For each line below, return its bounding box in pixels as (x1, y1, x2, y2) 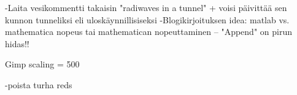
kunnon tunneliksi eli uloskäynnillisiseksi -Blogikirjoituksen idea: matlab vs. (5, 13, 290, 26)
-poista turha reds (5, 78, 72, 91)
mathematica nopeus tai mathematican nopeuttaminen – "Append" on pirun (5, 25, 292, 38)
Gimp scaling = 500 (5, 58, 80, 70)
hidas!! (5, 37, 29, 50)
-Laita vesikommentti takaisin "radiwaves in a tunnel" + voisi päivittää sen (5, 1, 287, 13)
